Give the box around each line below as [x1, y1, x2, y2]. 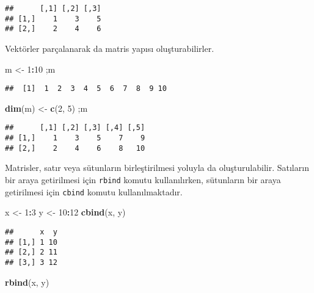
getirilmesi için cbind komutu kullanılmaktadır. [5, 185, 183, 198]
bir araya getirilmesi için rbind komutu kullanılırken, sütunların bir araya [5, 173, 281, 186]
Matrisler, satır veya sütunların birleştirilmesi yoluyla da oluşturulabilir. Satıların [5, 161, 309, 174]
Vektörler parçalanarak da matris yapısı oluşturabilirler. [5, 42, 214, 54]
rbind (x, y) [5, 275, 49, 288]
